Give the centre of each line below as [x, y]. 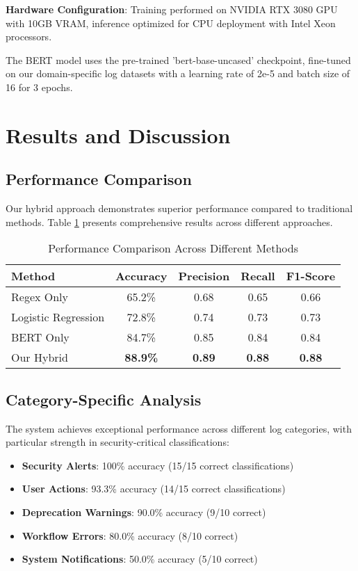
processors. [29, 37]
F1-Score [311, 276]
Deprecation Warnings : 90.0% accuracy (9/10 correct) [144, 512]
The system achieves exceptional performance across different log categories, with [179, 428]
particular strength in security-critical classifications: [117, 442]
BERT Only [40, 337]
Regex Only [40, 297]
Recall [258, 276]
